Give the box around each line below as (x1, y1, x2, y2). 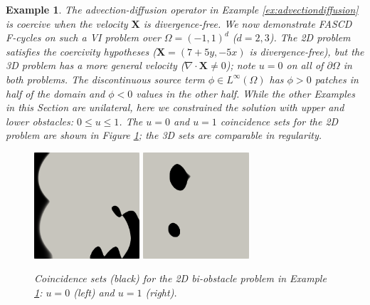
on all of (286, 58, 324, 73)
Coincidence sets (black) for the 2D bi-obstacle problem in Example (34, 271, 327, 286)
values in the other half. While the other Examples (136, 86, 355, 100)
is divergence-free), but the (249, 43, 364, 58)
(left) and (73, 284, 115, 299)
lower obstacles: (6, 113, 74, 128)
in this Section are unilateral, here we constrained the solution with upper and (6, 100, 344, 115)
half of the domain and (6, 86, 105, 100)
